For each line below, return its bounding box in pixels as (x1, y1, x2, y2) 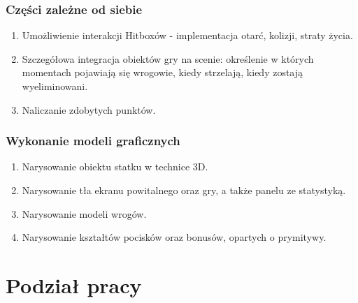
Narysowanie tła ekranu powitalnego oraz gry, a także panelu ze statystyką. (22, 183, 346, 197)
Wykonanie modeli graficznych (6, 132, 180, 149)
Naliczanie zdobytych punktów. (22, 102, 156, 117)
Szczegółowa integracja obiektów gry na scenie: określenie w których (22, 51, 314, 66)
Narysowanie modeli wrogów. (22, 206, 147, 221)
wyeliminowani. (22, 79, 88, 93)
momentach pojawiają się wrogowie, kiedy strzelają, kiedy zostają (22, 65, 303, 80)
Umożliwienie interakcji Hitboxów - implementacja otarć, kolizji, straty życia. (22, 28, 353, 43)
